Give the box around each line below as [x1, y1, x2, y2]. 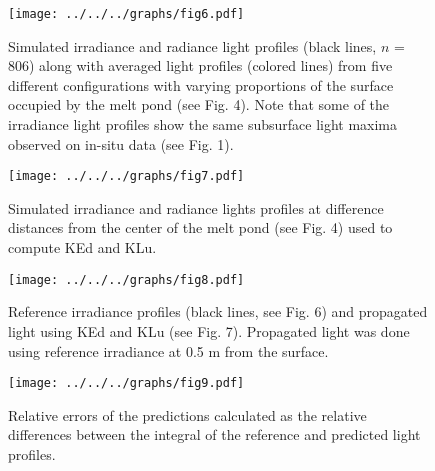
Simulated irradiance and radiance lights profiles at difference [8, 197, 384, 218]
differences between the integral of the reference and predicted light [8, 424, 421, 445]
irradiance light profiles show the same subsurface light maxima [8, 114, 398, 135]
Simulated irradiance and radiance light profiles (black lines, [8, 35, 377, 56]
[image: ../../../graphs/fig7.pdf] [8, 169, 245, 184]
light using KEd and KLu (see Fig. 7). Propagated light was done [8, 320, 410, 341]
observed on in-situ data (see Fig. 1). [8, 133, 234, 154]
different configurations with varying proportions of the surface [8, 74, 394, 95]
